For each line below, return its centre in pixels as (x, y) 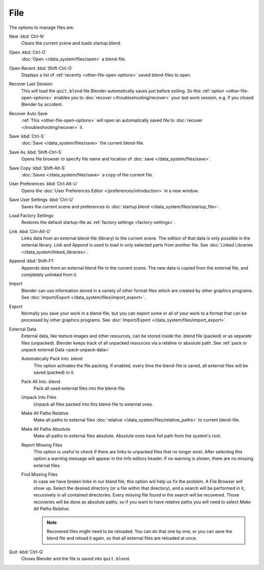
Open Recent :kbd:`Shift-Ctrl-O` (41, 68)
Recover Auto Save (28, 113)
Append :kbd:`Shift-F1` (32, 261)
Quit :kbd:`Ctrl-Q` (26, 552)
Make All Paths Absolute (46, 429)
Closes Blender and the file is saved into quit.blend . (76, 559)
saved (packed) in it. (54, 372)
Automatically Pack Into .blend (52, 359)
